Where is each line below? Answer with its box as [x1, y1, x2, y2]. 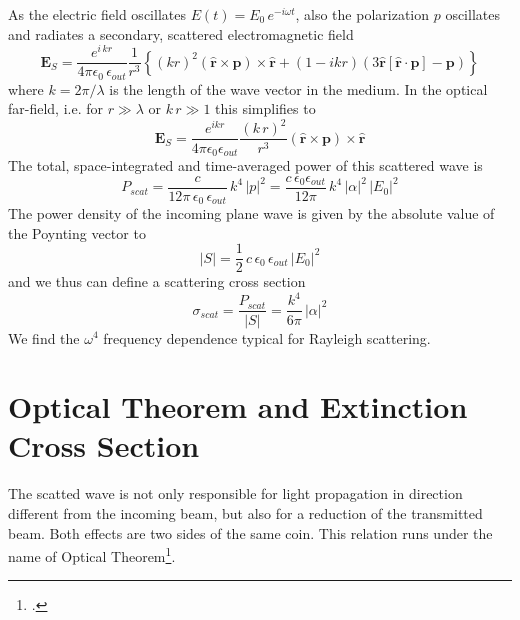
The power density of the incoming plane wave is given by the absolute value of [8, 203, 495, 224]
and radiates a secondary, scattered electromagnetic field [8, 23, 354, 44]
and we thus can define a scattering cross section [8, 271, 306, 292]
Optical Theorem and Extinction [8, 386, 468, 427]
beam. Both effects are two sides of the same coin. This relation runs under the [8, 522, 493, 543]
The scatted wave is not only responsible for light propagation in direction [8, 483, 463, 504]
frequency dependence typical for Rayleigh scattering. [103, 327, 431, 348]
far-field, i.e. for [8, 98, 103, 119]
